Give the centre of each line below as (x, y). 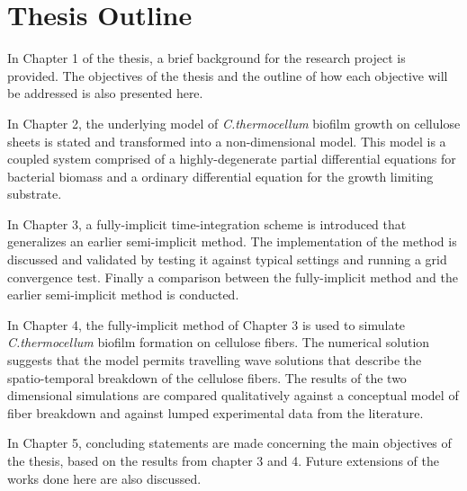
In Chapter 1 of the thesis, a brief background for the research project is (207, 58)
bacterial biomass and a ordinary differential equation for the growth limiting (220, 176)
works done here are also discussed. (104, 478)
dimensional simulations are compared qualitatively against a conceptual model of (233, 395)
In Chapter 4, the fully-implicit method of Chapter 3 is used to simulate (207, 324)
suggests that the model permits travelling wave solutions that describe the (215, 360)
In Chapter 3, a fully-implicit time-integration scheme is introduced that (207, 223)
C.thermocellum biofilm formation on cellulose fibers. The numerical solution (219, 342)
